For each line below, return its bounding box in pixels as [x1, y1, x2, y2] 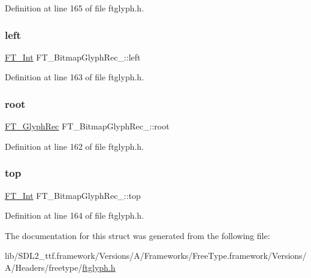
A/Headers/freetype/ [5, 261, 83, 273]
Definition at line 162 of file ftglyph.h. [5, 140, 144, 152]
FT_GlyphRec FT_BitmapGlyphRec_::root [5, 120, 170, 132]
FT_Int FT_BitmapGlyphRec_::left [5, 50, 141, 63]
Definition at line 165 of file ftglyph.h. [5, 2, 144, 14]
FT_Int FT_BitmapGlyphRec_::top [5, 189, 141, 201]
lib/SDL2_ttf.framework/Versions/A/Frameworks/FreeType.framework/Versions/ [5, 249, 307, 262]
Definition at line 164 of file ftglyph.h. [5, 209, 144, 222]
